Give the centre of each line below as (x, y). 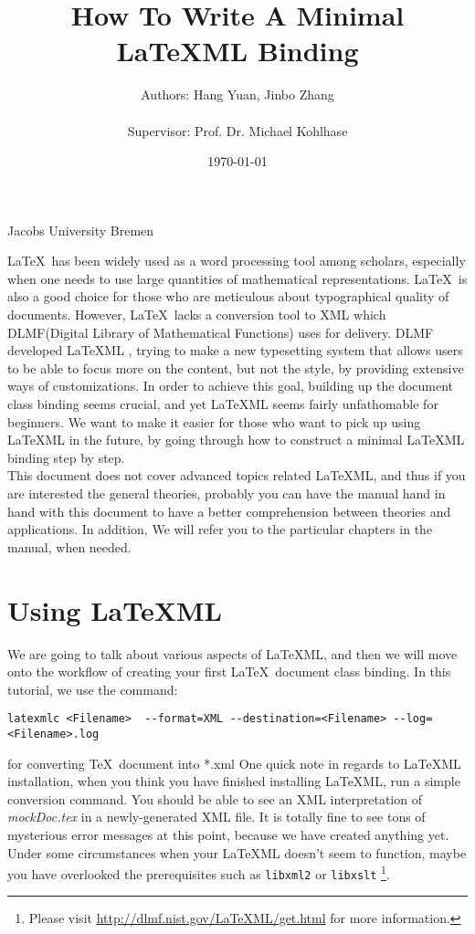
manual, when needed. (69, 546)
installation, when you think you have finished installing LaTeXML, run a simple (234, 781)
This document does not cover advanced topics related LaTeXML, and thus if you (237, 475)
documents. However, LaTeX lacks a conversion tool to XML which (197, 315)
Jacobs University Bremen (81, 230)
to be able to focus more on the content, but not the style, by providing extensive (236, 367)
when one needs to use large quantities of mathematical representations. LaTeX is (237, 278)
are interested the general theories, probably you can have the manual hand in (227, 493)
